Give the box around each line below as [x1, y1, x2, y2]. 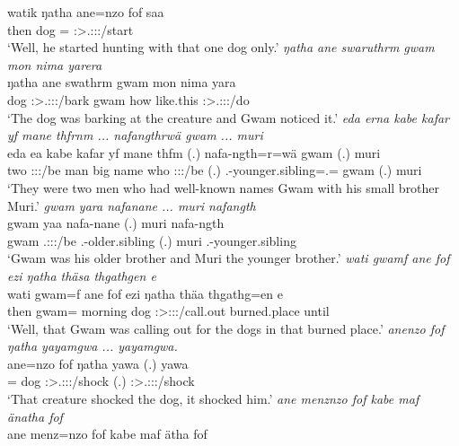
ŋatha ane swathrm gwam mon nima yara [7, 73, 236, 92]
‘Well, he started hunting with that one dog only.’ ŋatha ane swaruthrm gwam [7, 38, 435, 57]
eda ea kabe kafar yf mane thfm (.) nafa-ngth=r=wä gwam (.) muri [7, 143, 381, 162]
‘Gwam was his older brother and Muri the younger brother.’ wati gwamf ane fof [7, 249, 450, 267]
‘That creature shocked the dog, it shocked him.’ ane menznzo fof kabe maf [7, 389, 419, 408]
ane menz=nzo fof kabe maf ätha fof [7, 424, 207, 443]
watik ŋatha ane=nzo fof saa [7, 3, 164, 21]
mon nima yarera [7, 55, 102, 74]
